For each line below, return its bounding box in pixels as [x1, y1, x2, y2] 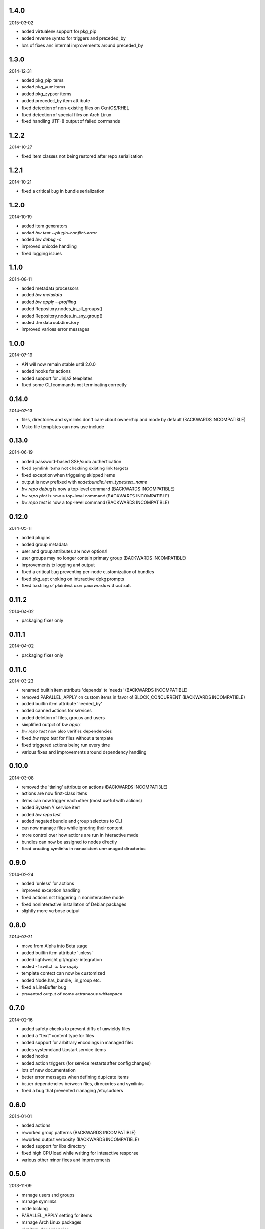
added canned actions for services [21, 708, 92, 714]
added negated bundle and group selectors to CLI [21, 818, 122, 824]
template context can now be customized [21, 970, 105, 976]
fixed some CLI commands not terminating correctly [21, 381, 127, 388]
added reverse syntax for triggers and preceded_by [21, 35, 126, 41]
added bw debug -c [21, 236, 61, 242]
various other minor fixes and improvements [21, 1157, 111, 1163]
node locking [21, 1205, 48, 1211]
